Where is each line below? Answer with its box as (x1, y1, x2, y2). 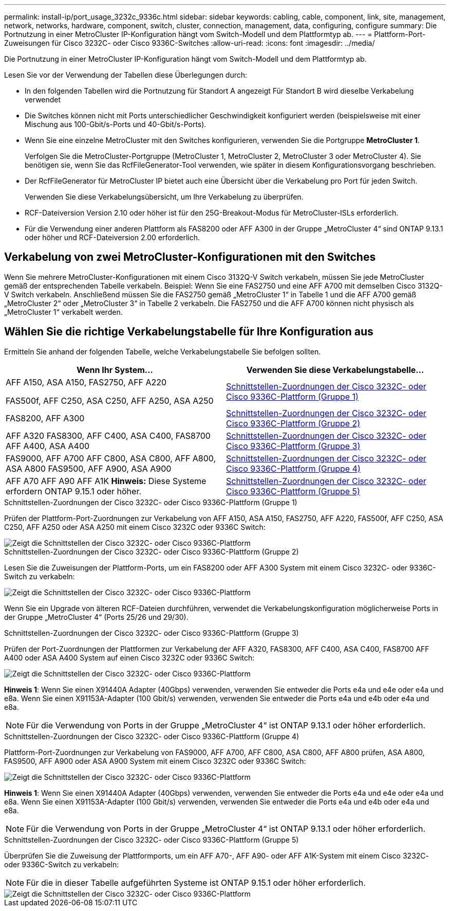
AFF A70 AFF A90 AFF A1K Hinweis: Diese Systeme (6, 475, 207, 486)
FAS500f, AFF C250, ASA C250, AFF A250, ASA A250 (6, 395, 214, 406)
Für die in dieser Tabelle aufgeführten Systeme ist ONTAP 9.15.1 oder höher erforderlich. (26, 877, 366, 888)
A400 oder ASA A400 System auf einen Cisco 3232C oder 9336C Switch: (4, 653, 255, 662)
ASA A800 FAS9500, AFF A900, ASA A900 (6, 463, 172, 474)
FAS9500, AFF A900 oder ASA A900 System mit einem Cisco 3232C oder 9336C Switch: (4, 756, 306, 765)
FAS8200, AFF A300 (6, 413, 85, 423)
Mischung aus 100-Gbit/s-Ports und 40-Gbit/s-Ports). (25, 120, 207, 129)
